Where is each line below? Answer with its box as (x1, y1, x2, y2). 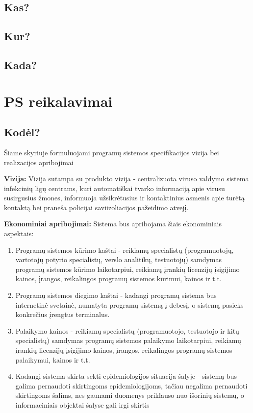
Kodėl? (4, 124, 40, 140)
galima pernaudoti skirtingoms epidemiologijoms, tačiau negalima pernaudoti (15, 380, 248, 390)
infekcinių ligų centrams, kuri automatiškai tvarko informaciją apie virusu (4, 183, 225, 193)
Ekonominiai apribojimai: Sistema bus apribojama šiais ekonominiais (4, 219, 222, 229)
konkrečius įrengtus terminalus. (15, 309, 110, 319)
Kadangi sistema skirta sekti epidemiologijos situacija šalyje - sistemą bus (15, 371, 237, 381)
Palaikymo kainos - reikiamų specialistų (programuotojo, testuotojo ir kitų (15, 325, 239, 336)
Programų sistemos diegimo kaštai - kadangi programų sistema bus (15, 290, 217, 300)
